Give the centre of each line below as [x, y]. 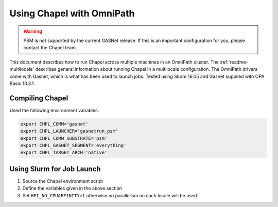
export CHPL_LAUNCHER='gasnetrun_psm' [69, 131]
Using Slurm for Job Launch [55, 169]
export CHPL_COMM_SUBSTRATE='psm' [64, 138]
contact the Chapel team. [50, 48]
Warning [33, 31]
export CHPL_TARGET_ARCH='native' [64, 153]
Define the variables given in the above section [72, 188]
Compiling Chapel [39, 98]
